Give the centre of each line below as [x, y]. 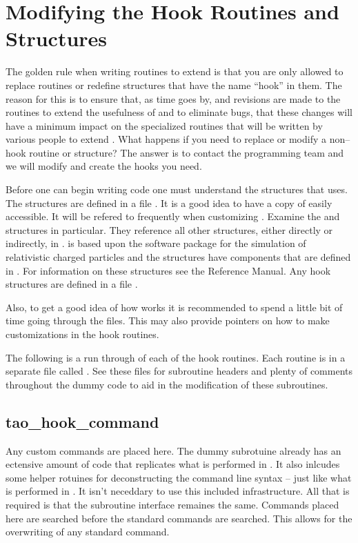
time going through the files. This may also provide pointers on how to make [168, 320]
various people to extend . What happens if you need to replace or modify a [166, 139]
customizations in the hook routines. [82, 334]
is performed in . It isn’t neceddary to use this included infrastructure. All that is [178, 491]
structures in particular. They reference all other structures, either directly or [169, 229]
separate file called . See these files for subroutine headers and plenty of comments [179, 371]
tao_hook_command [82, 421]
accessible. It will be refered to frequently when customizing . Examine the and [173, 216]
